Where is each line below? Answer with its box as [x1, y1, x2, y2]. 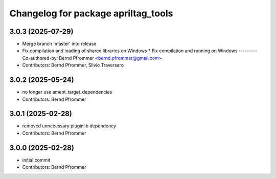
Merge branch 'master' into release [22, 41, 97, 47]
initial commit [22, 156, 51, 163]
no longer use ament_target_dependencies [22, 89, 112, 95]
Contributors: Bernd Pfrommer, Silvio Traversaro [22, 62, 124, 69]
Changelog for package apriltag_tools [9, 8, 173, 19]
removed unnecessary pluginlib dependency [22, 123, 117, 129]
